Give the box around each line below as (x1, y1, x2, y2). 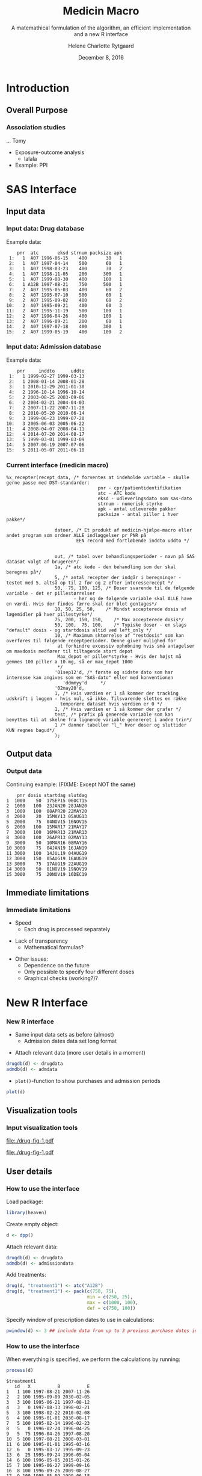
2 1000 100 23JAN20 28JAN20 (6, 802, 87, 809)
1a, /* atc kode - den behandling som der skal (54, 564, 176, 570)
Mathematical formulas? (23, 944, 84, 951)
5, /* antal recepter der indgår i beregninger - (54, 575, 182, 581)
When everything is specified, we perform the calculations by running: (6, 1356, 180, 1363)
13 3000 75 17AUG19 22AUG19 (6, 861, 87, 867)
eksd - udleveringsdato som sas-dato (97, 495, 192, 502)
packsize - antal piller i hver (97, 512, 179, 518)
